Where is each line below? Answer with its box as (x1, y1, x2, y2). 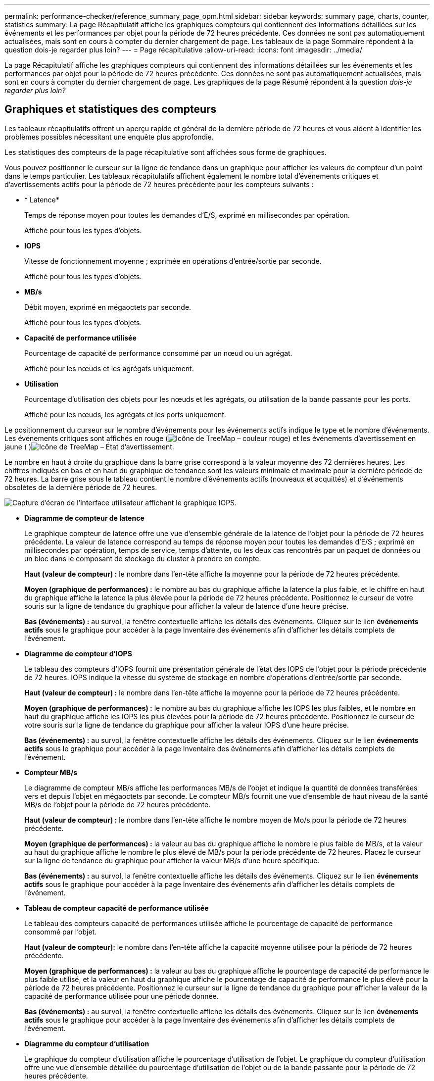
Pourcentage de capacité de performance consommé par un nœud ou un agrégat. (24, 348, 292, 357)
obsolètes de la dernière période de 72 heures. (4, 483, 157, 491)
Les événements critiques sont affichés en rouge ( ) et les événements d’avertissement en (4, 434, 416, 442)
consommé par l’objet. (24, 927, 97, 936)
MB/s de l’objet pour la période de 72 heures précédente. (24, 800, 211, 809)
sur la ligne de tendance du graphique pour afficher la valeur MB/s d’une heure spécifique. (24, 856, 320, 865)
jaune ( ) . (4, 442, 174, 451)
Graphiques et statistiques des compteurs (4, 103, 217, 116)
